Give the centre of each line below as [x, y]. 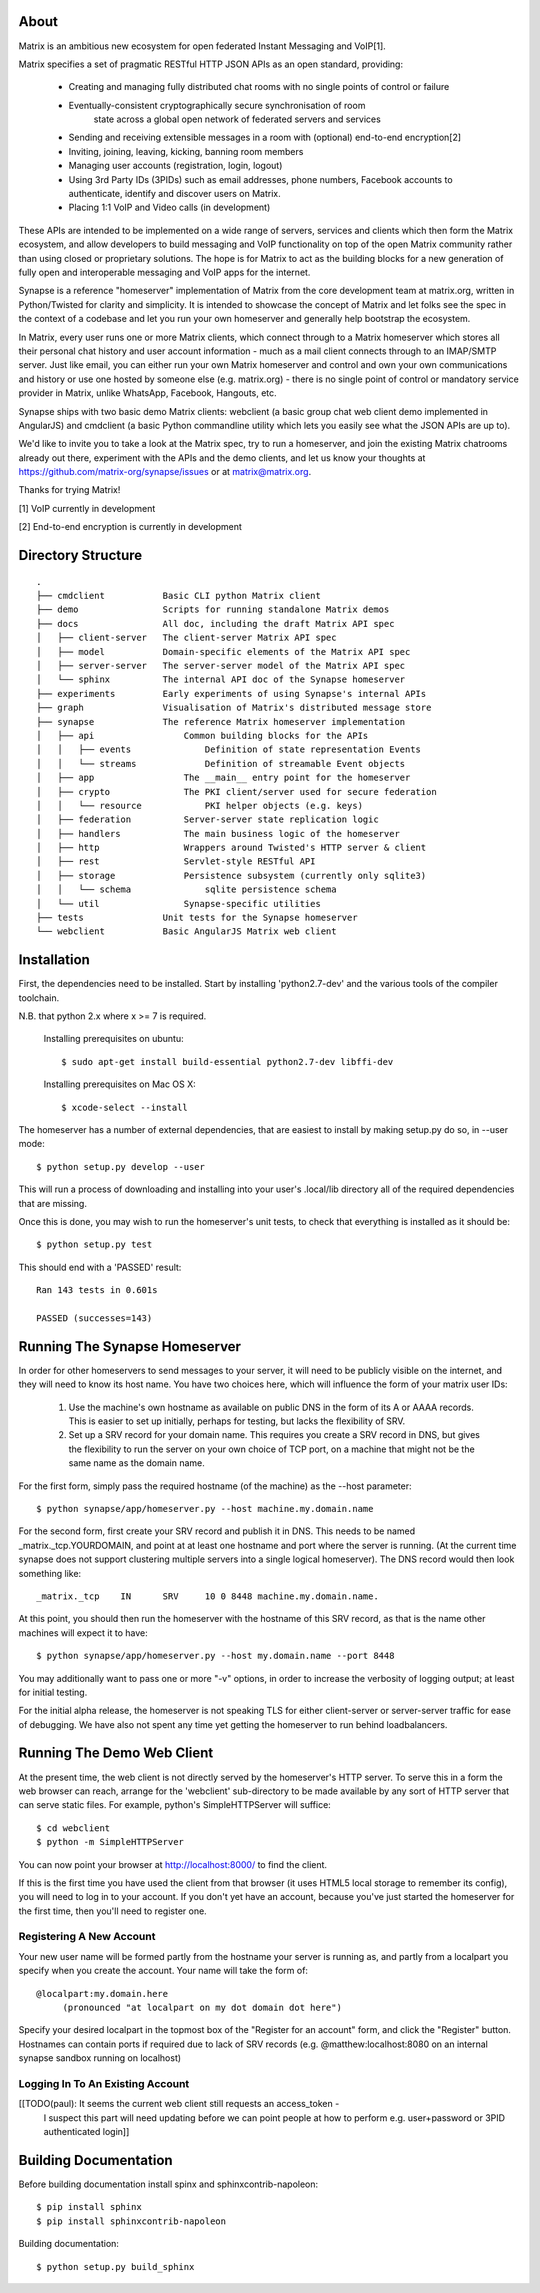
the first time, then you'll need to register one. [112, 1911]
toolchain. [39, 997]
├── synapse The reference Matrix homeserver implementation [221, 721]
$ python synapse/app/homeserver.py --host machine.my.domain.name [205, 1508]
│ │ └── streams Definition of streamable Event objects [221, 763]
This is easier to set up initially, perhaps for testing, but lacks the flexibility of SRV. [237, 1421]
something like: [50, 1573]
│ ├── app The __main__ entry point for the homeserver [223, 778]
